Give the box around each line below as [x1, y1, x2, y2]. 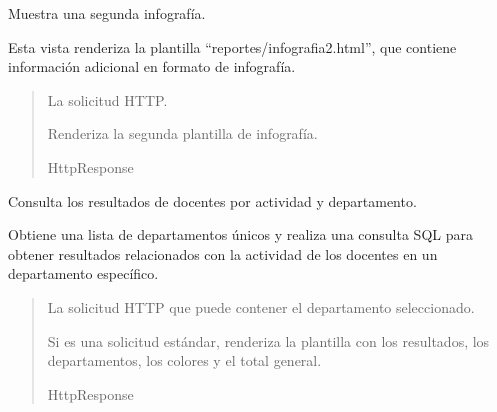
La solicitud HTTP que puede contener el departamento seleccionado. [47, 296, 475, 317]
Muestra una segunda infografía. [8, 3, 206, 23]
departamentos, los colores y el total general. [47, 350, 322, 371]
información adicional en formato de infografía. [8, 56, 296, 77]
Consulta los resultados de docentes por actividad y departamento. [8, 190, 417, 211]
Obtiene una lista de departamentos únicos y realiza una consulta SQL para [8, 224, 473, 245]
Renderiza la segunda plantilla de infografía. [47, 123, 318, 144]
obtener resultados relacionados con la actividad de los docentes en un [8, 243, 438, 264]
